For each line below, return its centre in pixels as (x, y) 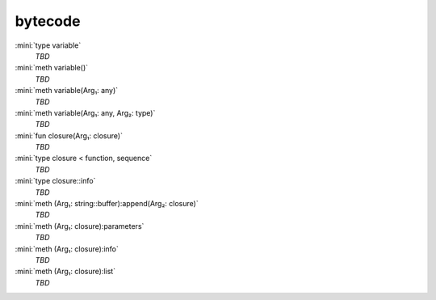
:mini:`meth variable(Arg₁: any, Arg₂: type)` (85, 112)
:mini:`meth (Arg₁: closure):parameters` (80, 226)
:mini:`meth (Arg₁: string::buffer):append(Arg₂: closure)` (107, 204)
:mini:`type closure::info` (55, 181)
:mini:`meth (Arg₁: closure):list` (65, 272)
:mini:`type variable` (48, 45)
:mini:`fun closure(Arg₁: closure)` (69, 135)
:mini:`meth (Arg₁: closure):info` (67, 249)
